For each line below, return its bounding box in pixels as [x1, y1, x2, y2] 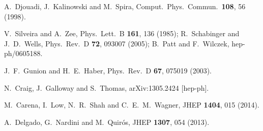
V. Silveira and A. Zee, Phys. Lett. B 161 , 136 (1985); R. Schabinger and [4, 28, 240, 39]
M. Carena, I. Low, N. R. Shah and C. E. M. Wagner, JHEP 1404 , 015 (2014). [4, 99, 259, 110]
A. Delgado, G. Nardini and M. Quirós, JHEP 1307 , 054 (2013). [4, 116, 210, 127]
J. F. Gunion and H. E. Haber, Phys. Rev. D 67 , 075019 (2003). [4, 65, 212, 75]
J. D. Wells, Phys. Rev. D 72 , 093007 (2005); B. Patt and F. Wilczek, [4, 38, 229, 48]
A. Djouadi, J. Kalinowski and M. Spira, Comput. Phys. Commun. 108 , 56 [4, 1, 246, 11]
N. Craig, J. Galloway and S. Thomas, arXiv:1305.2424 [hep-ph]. [4, 82, 209, 93]
